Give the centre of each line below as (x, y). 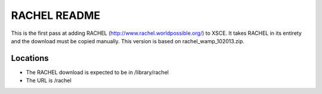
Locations (30, 58)
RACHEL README (56, 15)
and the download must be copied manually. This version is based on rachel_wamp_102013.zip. (128, 41)
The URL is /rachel (49, 80)
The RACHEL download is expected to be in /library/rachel (97, 72)
